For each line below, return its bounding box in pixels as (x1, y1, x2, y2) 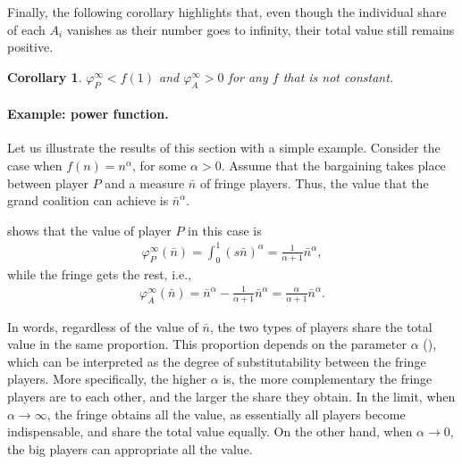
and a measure (105, 173, 185, 192)
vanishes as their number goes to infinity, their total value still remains (66, 20, 455, 38)
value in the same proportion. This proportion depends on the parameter (7, 335, 407, 353)
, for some (132, 155, 187, 174)
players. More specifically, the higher (7, 369, 207, 388)
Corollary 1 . (7, 67, 82, 86)
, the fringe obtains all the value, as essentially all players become (46, 404, 406, 423)
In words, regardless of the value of (7, 317, 198, 336)
